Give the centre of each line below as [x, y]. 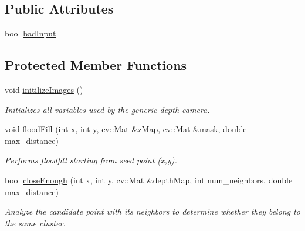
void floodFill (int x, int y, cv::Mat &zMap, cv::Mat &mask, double [126, 129]
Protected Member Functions [96, 65]
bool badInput [30, 33]
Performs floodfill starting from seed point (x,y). [91, 160]
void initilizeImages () [44, 89]
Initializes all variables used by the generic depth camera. [107, 109]
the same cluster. [35, 222]
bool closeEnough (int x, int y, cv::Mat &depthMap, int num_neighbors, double [149, 180]
